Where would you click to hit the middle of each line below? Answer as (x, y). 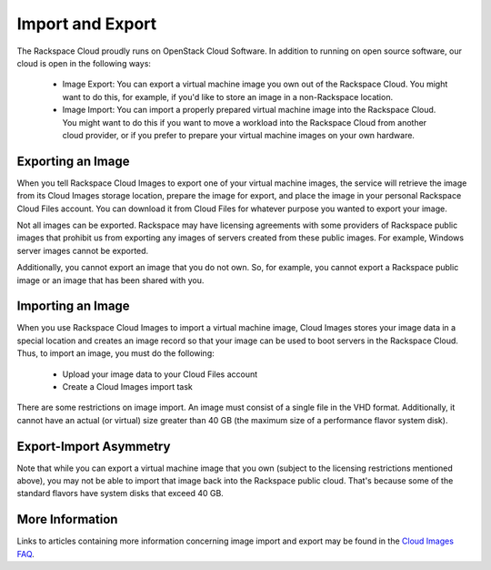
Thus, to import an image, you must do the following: (116, 353)
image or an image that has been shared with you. (110, 280)
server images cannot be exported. (83, 250)
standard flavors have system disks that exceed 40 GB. (120, 494)
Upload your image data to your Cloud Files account (160, 374)
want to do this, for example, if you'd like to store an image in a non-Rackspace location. (228, 97)
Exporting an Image (73, 161)
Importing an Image (74, 306)
